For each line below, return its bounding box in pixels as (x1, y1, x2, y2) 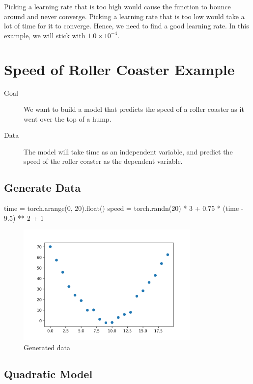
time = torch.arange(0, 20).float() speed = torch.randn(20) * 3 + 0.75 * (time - (4, 203, 244, 213)
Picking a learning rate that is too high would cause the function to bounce (4, 1, 231, 11)
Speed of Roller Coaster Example (4, 59, 235, 79)
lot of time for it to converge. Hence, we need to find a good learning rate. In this (4, 21, 249, 31)
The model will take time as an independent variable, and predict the (24, 146, 233, 156)
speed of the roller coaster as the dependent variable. (24, 156, 183, 166)
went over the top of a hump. (24, 113, 112, 124)
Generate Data (4, 180, 81, 195)
